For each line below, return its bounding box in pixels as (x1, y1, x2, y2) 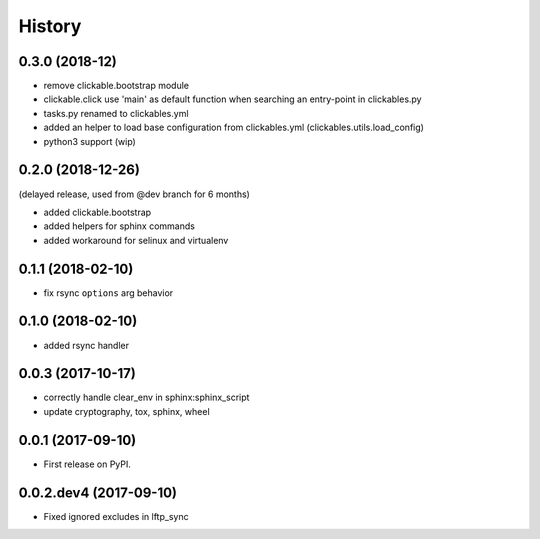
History (18, 15, 82, 37)
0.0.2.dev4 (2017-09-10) (18, 484, 178, 501)
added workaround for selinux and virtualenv (43, 234, 229, 246)
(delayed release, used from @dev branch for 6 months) (18, 188, 250, 200)
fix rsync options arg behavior (43, 286, 174, 299)
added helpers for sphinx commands (43, 220, 195, 232)
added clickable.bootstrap (43, 206, 152, 218)
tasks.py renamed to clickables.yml (43, 107, 189, 119)
